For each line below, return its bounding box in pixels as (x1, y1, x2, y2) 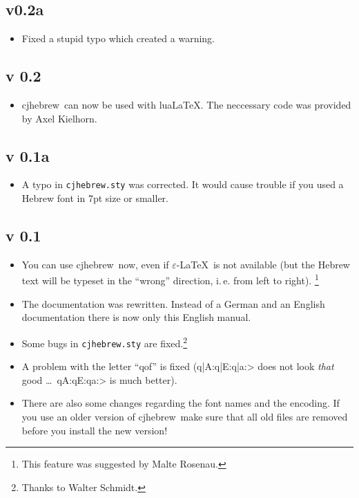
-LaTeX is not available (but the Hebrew (176, 257, 350, 271)
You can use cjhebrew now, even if (21, 257, 169, 271)
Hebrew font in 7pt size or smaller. (21, 191, 168, 205)
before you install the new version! (21, 423, 168, 437)
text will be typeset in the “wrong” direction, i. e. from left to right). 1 (21, 271, 319, 288)
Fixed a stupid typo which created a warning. (21, 31, 215, 46)
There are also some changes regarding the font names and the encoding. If (21, 396, 340, 410)
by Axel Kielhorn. (21, 111, 97, 125)
